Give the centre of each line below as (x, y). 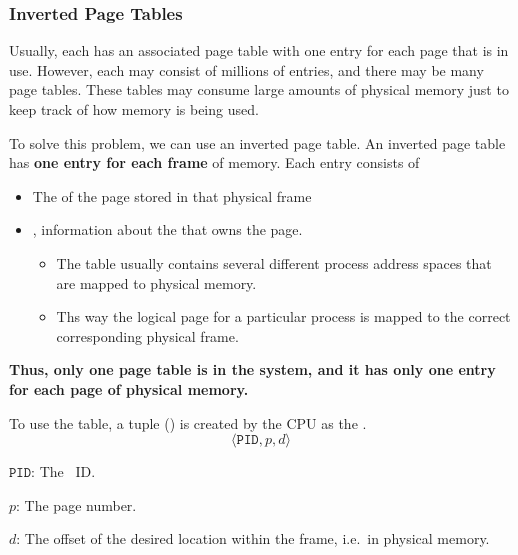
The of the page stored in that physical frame (172, 195)
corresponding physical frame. (147, 335)
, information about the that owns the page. (167, 229)
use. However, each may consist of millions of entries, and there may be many (246, 69)
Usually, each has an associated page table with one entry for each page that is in (259, 50)
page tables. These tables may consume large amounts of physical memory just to (259, 89)
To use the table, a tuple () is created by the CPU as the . (188, 422)
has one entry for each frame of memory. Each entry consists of (214, 162)
